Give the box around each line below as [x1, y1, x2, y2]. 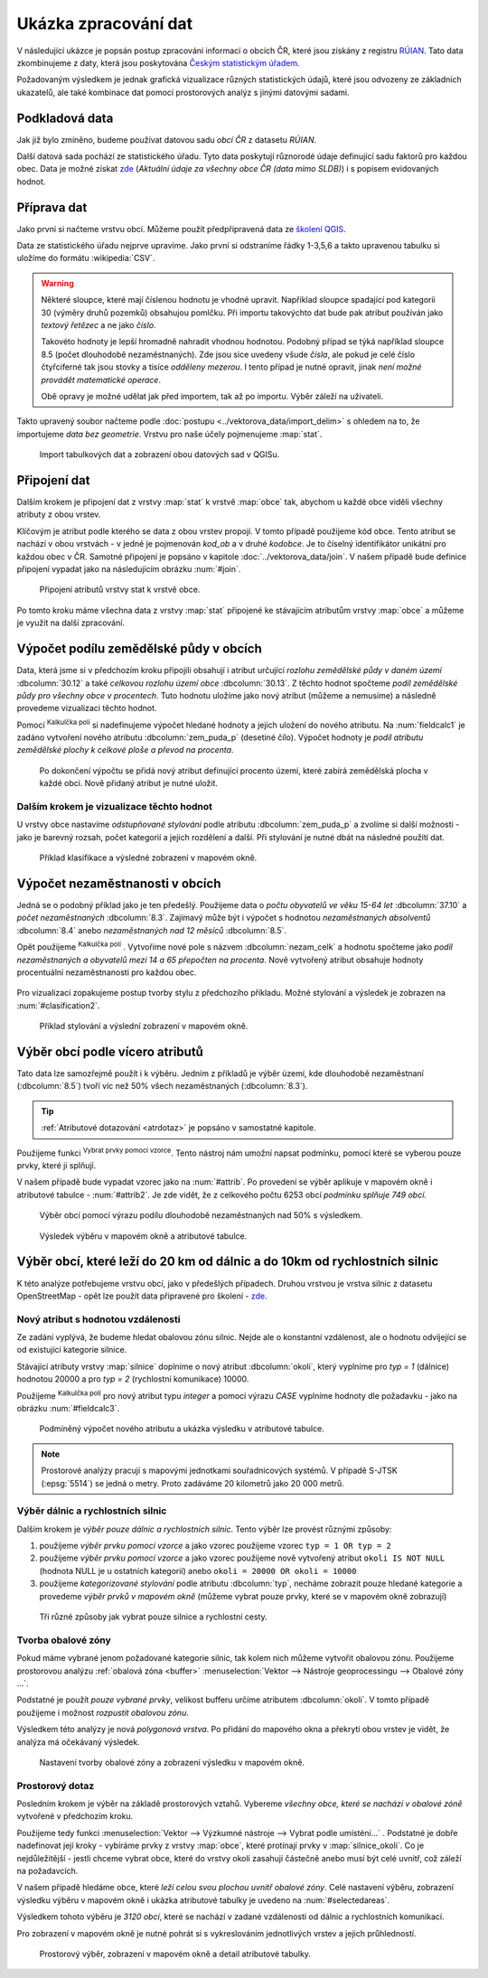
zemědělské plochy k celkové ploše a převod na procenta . [16, 745, 234, 755]
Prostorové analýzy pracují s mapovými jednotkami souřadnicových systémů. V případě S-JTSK [41, 1465, 398, 1476]
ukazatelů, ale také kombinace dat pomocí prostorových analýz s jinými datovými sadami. [16, 87, 350, 98]
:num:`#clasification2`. [16, 999, 100, 1011]
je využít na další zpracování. [16, 617, 126, 628]
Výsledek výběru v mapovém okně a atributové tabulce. [39, 1230, 248, 1242]
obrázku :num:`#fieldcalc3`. [16, 1403, 120, 1413]
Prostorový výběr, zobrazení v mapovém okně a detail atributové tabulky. [39, 1948, 312, 1959]
